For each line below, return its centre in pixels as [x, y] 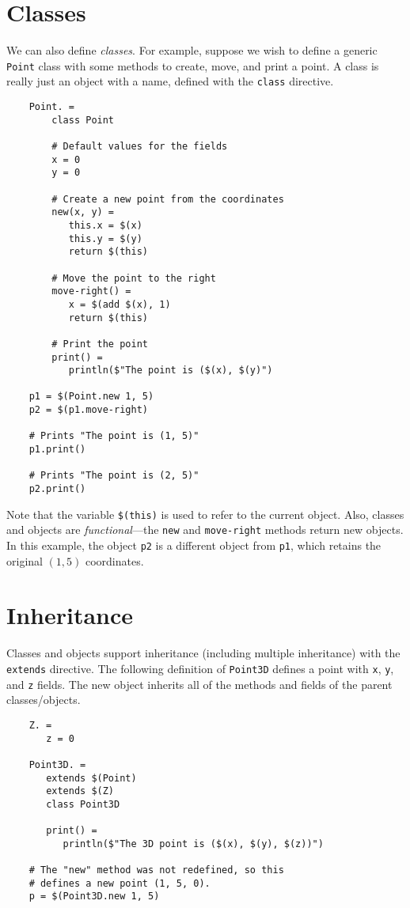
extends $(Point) [91, 778]
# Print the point [100, 344]
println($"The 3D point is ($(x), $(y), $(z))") [193, 844]
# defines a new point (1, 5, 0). [120, 883]
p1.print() [57, 450]
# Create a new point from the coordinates [168, 199]
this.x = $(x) [105, 225]
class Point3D [83, 804]
